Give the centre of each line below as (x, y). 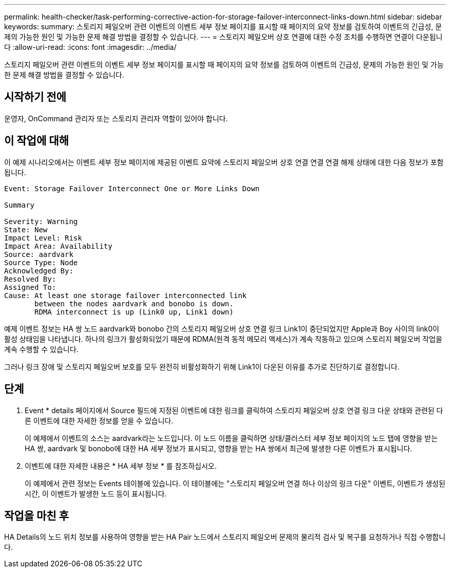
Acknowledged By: (39, 271)
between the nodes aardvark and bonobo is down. (134, 303)
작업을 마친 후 (36, 515)
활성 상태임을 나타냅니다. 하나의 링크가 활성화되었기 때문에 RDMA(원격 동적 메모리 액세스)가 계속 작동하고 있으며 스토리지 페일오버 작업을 (223, 339)
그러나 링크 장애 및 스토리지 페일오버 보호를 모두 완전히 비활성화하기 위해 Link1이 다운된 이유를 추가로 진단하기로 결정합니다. (202, 366)
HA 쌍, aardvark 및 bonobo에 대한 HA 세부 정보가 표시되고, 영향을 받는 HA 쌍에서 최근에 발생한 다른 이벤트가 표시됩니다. (219, 448)
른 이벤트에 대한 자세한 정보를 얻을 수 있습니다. (99, 420)
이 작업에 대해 (36, 141)
